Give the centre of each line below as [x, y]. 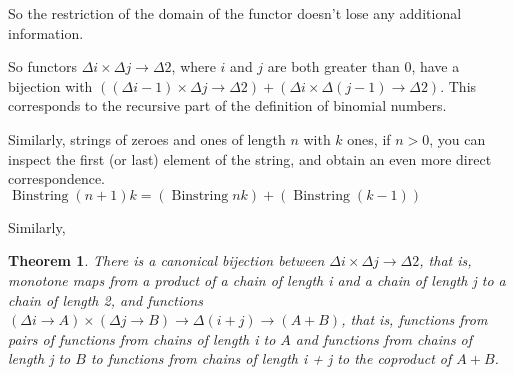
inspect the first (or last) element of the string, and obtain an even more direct [250, 158]
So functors [42, 66]
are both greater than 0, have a [363, 66]
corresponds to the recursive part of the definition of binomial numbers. [227, 105]
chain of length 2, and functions [106, 299]
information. [46, 32]
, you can [457, 138]
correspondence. [56, 178]
